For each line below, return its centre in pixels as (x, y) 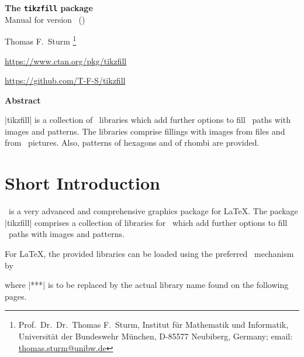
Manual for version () (45, 19)
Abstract (23, 100)
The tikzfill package (49, 8)
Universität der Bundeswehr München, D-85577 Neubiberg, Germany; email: (156, 336)
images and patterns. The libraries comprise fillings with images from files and (145, 131)
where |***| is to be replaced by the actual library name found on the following (147, 285)
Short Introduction (82, 183)
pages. (16, 296)
